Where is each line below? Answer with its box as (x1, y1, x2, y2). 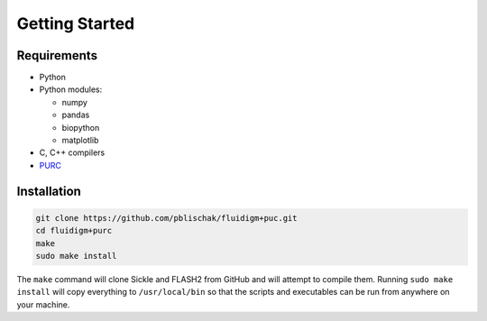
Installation (16, 183, 81, 198)
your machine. (16, 298, 70, 310)
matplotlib (61, 135, 99, 146)
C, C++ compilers (39, 147, 106, 158)
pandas (61, 109, 90, 121)
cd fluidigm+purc (35, 225, 113, 236)
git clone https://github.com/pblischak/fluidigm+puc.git (35, 213, 298, 223)
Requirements (16, 48, 98, 63)
